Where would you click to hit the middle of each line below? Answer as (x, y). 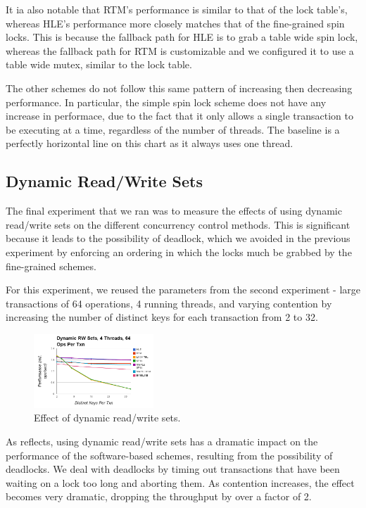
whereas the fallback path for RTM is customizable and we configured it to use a (180, 50)
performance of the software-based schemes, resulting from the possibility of (169, 455)
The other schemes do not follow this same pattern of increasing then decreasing (179, 88)
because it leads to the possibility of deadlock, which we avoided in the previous (178, 238)
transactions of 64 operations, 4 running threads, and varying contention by (169, 303)
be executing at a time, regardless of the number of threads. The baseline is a (173, 129)
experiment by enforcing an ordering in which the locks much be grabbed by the (179, 252)
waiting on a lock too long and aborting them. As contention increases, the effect (180, 482)
